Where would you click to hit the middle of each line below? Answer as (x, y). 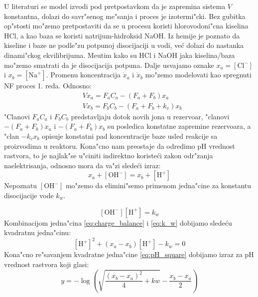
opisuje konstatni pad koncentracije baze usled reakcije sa (130, 136)
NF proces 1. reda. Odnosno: (48, 86)
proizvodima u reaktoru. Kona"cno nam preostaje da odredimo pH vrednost (120, 146)
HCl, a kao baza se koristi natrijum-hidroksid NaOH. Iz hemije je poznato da (122, 35)
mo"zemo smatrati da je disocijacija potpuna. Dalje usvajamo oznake (109, 65)
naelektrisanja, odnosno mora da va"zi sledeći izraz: (82, 165)
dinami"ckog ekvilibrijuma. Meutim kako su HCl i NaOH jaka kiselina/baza (120, 55)
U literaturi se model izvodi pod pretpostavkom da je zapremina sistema (115, 6)
